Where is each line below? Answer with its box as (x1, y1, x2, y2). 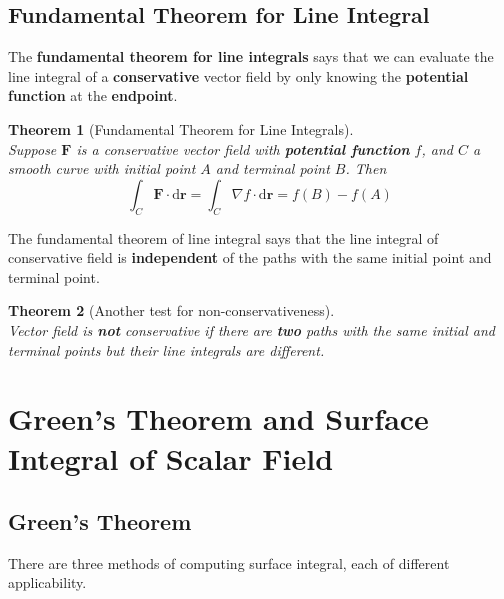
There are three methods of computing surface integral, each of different (8, 552, 450, 573)
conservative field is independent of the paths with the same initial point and (8, 247, 492, 268)
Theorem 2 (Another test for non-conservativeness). (8, 300, 335, 321)
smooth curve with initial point (8, 158, 196, 179)
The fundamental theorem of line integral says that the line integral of (8, 227, 439, 248)
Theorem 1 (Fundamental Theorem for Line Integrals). (8, 118, 354, 139)
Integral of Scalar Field (8, 437, 334, 478)
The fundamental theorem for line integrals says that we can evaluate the (8, 46, 494, 67)
